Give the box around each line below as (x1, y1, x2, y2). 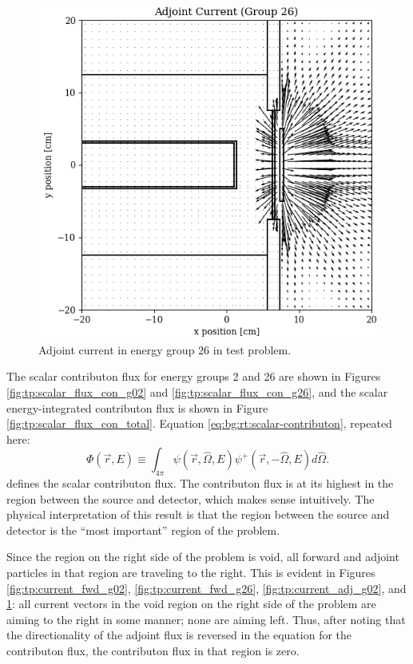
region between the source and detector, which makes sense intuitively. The (6, 490, 375, 507)
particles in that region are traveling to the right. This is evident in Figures (6, 564, 375, 581)
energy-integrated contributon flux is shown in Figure (6, 399, 268, 416)
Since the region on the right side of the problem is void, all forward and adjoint (6, 548, 399, 565)
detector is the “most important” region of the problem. (6, 521, 280, 538)
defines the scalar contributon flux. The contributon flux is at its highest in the (6, 475, 394, 492)
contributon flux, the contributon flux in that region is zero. (6, 642, 300, 659)
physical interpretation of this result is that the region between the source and (6, 506, 390, 523)
